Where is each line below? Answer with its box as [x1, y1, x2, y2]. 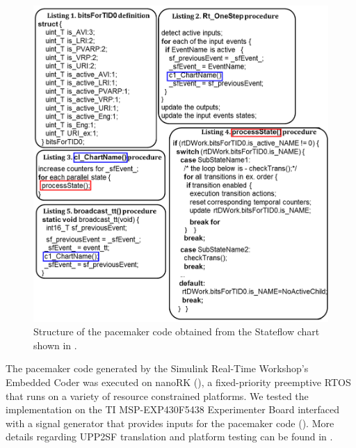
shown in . [33, 337, 77, 352]
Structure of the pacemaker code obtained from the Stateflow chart [33, 324, 320, 339]
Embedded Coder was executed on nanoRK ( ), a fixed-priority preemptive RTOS [6, 375, 351, 389]
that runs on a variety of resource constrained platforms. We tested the [6, 388, 309, 403]
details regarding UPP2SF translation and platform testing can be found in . [6, 429, 333, 444]
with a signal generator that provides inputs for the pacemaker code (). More [6, 415, 334, 430]
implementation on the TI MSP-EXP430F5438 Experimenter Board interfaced [6, 402, 340, 417]
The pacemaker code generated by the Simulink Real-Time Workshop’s [6, 361, 309, 376]
